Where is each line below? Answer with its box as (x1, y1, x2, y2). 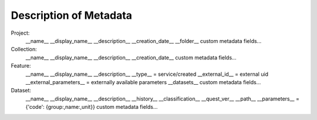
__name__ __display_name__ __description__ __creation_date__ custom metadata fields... (25, 54, 237, 61)
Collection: (11, 46, 38, 53)
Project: (11, 29, 30, 36)
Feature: (11, 62, 31, 69)
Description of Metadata (11, 9, 132, 22)
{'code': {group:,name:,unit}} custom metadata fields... (25, 104, 158, 111)
